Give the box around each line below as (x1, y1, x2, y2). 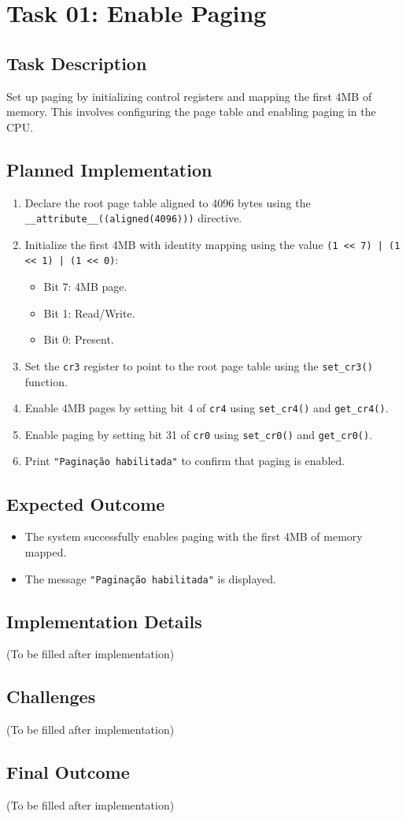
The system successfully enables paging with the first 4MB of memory (24, 528, 363, 545)
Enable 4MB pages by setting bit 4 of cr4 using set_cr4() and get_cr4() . (24, 400, 389, 416)
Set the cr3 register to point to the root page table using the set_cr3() (24, 357, 373, 374)
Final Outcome (6, 760, 130, 784)
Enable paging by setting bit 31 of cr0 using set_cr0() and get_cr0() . (24, 426, 373, 442)
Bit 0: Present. (43, 331, 114, 348)
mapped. (24, 543, 67, 560)
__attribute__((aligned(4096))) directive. (24, 210, 242, 226)
